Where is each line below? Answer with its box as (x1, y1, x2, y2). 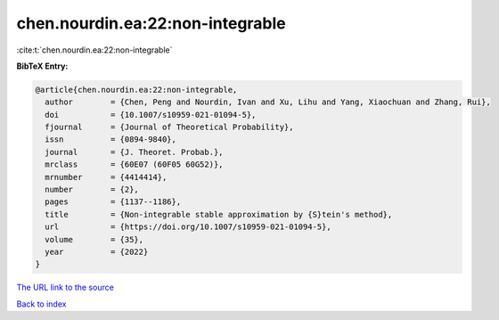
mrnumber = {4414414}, (45, 172, 168, 182)
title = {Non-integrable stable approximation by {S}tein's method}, (45, 209, 393, 219)
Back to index (16, 299, 67, 309)
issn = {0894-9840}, (45, 135, 177, 144)
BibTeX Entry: (16, 61, 69, 71)
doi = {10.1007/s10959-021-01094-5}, (45, 110, 257, 119)
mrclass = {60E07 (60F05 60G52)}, (45, 160, 224, 169)
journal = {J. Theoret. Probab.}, (45, 147, 224, 157)
